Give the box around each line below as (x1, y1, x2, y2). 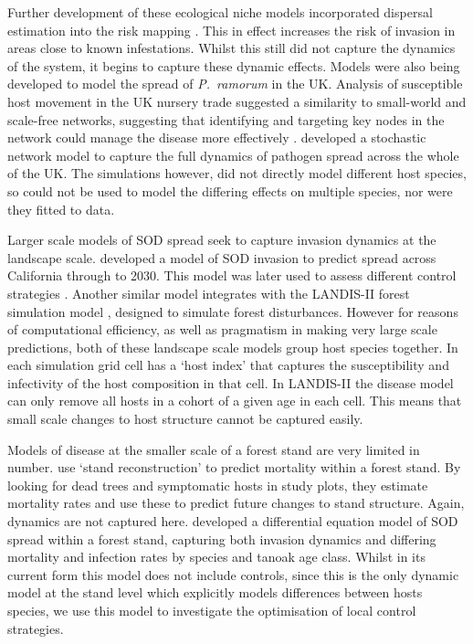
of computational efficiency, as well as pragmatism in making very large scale (7, 320, 437, 339)
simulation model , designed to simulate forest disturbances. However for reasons (7, 301, 458, 321)
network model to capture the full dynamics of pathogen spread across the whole (7, 145, 459, 164)
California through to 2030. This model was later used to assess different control (7, 266, 457, 285)
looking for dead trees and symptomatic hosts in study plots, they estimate (7, 475, 428, 494)
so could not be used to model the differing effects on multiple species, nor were (7, 181, 453, 200)
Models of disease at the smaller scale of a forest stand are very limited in (7, 439, 420, 459)
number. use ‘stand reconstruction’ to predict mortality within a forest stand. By (7, 458, 461, 477)
